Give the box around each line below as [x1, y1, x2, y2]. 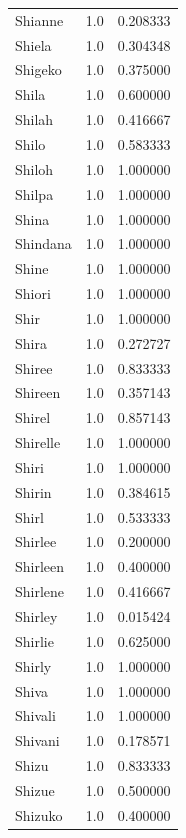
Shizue [15, 779, 55, 800]
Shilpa [15, 183, 54, 204]
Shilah [15, 109, 54, 130]
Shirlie [15, 630, 54, 651]
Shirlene [15, 581, 65, 602]
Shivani [15, 730, 60, 751]
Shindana [15, 233, 72, 254]
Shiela [15, 34, 52, 55]
